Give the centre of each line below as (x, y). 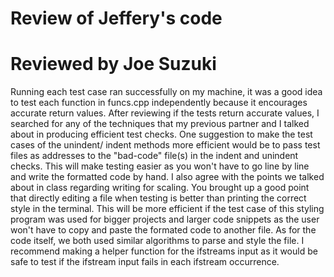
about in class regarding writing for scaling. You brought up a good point (160, 188)
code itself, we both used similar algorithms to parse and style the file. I (157, 241)
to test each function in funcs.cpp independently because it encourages (159, 103)
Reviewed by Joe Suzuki (113, 64)
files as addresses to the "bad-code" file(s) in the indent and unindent (154, 156)
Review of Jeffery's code (116, 18)
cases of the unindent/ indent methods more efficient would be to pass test (165, 145)
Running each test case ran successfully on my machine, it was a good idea (166, 92)
